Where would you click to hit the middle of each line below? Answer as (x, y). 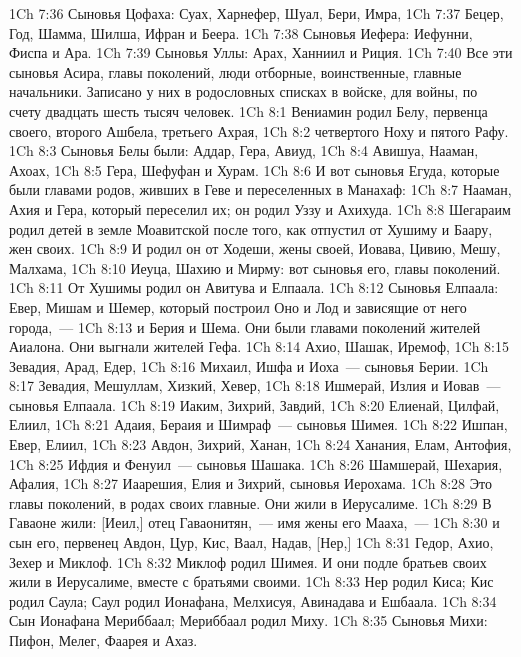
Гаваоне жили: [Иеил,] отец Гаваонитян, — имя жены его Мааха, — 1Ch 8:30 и (254, 522)
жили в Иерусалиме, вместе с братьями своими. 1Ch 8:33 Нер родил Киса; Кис (251, 581)
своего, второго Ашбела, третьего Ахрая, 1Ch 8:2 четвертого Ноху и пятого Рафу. (259, 130)
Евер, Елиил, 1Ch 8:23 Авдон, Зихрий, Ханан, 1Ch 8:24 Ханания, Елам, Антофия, (260, 444)
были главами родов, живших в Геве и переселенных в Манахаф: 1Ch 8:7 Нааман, (260, 189)
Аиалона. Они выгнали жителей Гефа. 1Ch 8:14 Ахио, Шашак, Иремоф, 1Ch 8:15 (259, 346)
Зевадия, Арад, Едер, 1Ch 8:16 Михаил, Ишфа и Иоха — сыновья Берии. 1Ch (249, 365)
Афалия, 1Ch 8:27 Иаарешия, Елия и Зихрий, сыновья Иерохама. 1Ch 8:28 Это (250, 483)
